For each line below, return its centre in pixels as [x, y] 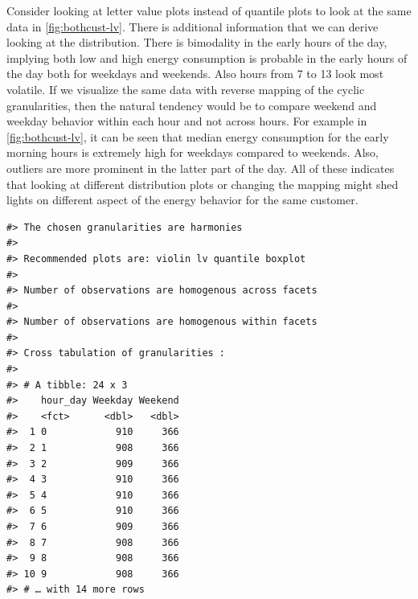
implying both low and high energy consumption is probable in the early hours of [207, 57]
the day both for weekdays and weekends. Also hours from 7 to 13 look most [195, 74]
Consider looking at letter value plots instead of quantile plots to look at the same [209, 10]
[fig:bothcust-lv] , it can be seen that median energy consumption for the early [198, 136]
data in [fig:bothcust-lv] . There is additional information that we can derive [193, 26]
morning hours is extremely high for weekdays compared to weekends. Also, [193, 152]
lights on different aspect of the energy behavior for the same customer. [182, 200]
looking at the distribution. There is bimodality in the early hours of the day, [197, 42]
